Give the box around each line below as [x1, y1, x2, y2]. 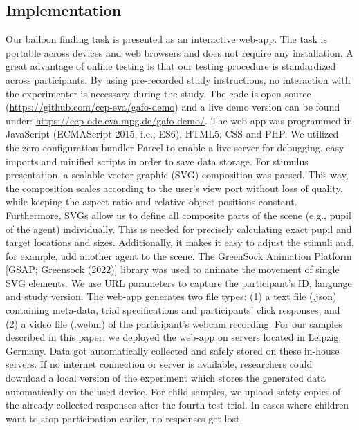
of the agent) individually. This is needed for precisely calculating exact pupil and [6, 221, 352, 236]
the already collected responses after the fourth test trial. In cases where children [6, 398, 349, 412]
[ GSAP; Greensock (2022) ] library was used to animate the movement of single [6, 262, 340, 277]
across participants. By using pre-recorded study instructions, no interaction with [6, 72, 351, 86]
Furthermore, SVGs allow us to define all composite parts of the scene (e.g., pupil [6, 207, 351, 222]
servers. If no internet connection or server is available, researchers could [6, 357, 313, 371]
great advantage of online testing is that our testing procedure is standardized [6, 59, 336, 73]
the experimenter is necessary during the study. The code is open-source [6, 86, 311, 100]
